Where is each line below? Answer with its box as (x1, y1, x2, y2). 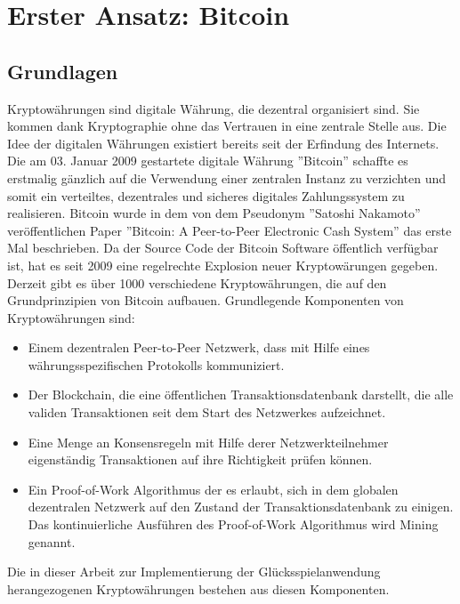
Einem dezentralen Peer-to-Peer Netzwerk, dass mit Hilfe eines (28, 338, 370, 357)
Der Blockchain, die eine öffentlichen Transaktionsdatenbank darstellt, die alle (28, 385, 454, 404)
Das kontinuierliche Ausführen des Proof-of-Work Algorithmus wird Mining (28, 515, 439, 534)
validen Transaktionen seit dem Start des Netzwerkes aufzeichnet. (28, 403, 386, 422)
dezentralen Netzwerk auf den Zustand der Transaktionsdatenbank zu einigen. (28, 497, 454, 516)
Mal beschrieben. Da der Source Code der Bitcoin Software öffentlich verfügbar (7, 238, 439, 257)
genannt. (28, 532, 76, 551)
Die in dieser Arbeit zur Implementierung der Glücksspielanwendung (7, 562, 381, 581)
